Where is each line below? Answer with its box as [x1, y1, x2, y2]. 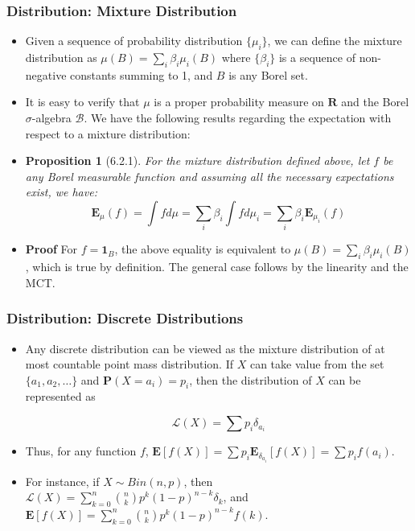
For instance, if [25, 472, 100, 489]
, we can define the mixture [267, 32, 402, 49]
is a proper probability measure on [154, 93, 324, 110]
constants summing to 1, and [70, 66, 213, 83]
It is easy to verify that [25, 93, 140, 110]
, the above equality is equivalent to [114, 241, 291, 257]
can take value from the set [249, 356, 384, 373]
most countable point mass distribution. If [25, 356, 233, 373]
